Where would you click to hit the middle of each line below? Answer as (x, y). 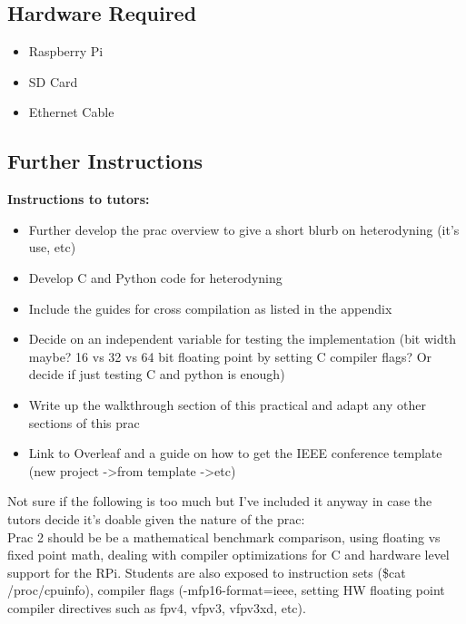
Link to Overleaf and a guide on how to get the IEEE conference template (235, 453)
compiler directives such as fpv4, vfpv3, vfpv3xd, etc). (157, 607)
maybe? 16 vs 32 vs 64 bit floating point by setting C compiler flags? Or (230, 356)
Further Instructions (105, 161)
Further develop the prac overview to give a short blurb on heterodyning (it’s (244, 229)
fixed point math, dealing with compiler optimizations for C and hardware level (228, 555)
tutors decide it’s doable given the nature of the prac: (156, 518)
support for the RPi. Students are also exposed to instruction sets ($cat (207, 572)
